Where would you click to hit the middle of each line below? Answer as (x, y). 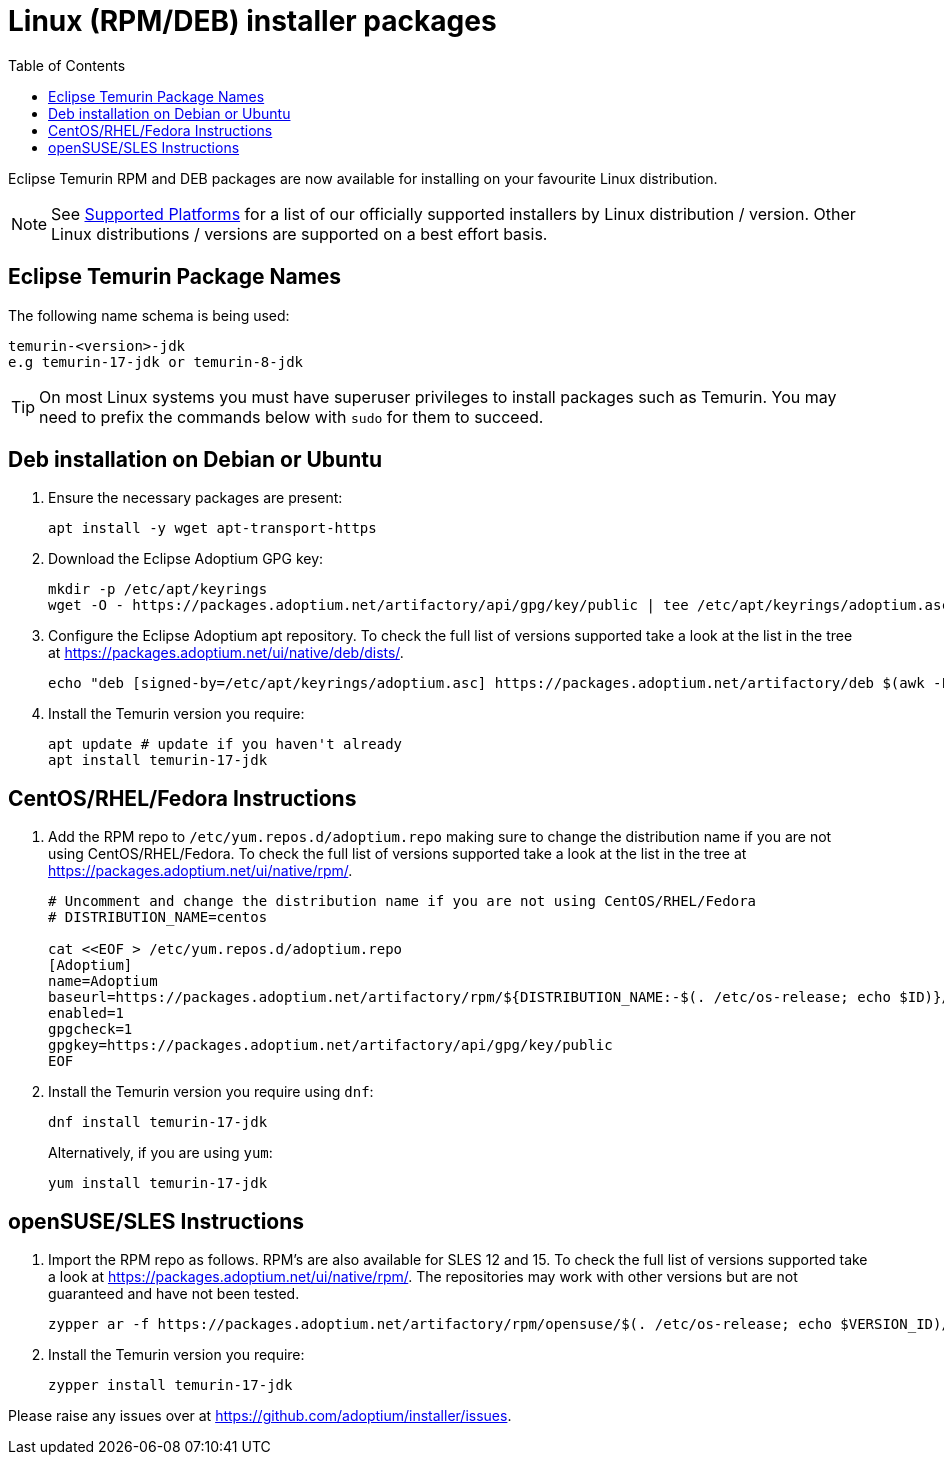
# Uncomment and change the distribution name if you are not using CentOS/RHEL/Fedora (402, 901)
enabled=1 (86, 1013)
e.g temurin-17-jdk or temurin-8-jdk (156, 361)
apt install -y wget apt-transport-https (212, 528)
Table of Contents (67, 65)
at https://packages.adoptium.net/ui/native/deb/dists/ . (226, 653)
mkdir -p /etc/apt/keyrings (158, 589)
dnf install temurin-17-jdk (158, 1122)
